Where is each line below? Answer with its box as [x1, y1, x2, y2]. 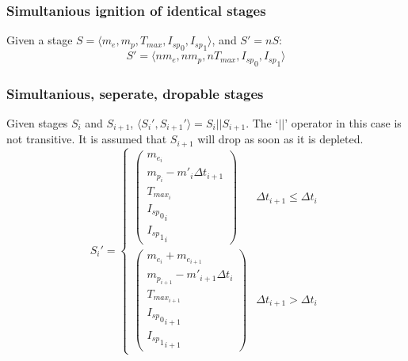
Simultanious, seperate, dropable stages [6, 83, 264, 103]
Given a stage [6, 32, 73, 48]
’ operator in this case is [284, 114, 402, 131]
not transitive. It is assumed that [6, 131, 167, 147]
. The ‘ [246, 114, 279, 131]
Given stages [6, 114, 68, 131]
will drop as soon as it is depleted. [197, 131, 364, 147]
